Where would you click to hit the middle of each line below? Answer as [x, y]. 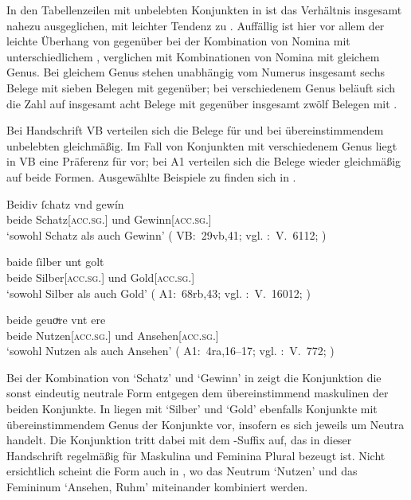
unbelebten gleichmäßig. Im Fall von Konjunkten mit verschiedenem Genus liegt [202, 145]
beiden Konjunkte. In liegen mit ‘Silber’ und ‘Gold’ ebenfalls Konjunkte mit [192, 409]
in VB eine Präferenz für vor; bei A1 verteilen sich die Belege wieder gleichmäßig [204, 161]
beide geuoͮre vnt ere [56, 320]
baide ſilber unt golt [55, 262]
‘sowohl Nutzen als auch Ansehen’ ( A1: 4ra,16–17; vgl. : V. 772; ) [170, 351]
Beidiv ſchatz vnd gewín [65, 203]
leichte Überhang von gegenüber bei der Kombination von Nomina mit [178, 41]
